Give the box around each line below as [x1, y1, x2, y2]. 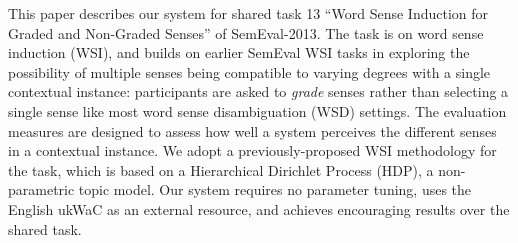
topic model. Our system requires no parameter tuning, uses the [78, 179, 472, 200]
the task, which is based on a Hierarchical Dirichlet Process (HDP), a [8, 159, 434, 180]
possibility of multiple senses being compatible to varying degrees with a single [8, 61, 491, 82]
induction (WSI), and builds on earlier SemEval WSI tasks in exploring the [8, 42, 470, 63]
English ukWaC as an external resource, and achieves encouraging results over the [8, 198, 510, 219]
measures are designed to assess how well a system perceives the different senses [8, 120, 497, 141]
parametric [8, 179, 75, 200]
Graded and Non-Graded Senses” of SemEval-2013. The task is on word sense [8, 22, 484, 43]
